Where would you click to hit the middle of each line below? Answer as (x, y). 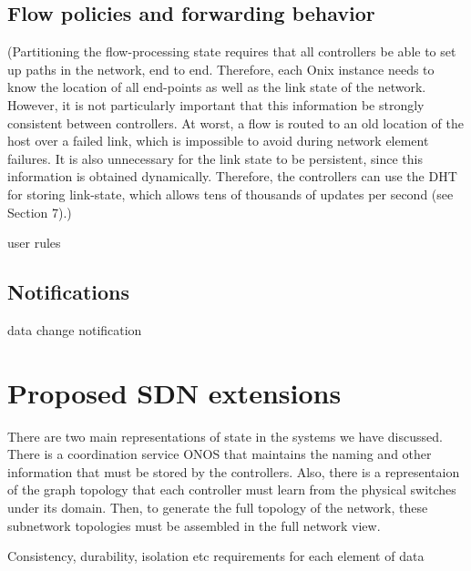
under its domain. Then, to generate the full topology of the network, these (218, 508)
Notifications (69, 292)
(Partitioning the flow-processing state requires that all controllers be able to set (232, 51)
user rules (34, 243)
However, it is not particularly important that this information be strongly (216, 104)
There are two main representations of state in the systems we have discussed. (225, 436)
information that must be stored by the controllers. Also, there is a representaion (234, 471)
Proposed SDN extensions (174, 392)
